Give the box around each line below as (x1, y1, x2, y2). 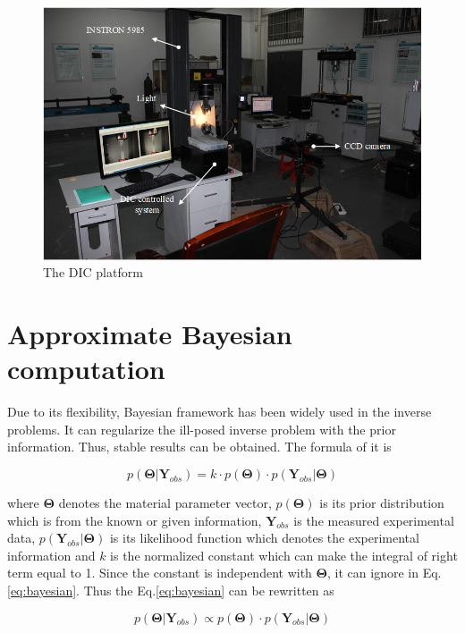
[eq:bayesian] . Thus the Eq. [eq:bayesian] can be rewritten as (7, 580, 334, 599)
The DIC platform (43, 263, 143, 282)
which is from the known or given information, (7, 511, 262, 529)
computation (7, 350, 165, 387)
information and (7, 545, 96, 564)
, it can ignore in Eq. (327, 563, 442, 582)
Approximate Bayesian (7, 316, 292, 352)
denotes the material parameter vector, (58, 493, 272, 511)
